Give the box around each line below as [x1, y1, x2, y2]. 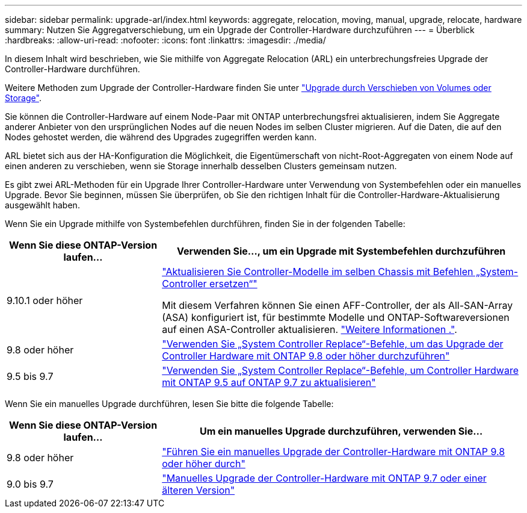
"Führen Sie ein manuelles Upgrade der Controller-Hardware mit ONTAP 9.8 [162, 446, 505, 458]
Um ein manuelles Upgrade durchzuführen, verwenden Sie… [199, 425, 483, 437]
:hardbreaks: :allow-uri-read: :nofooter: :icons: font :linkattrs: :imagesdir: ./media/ [5, 35, 326, 45]
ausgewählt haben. [5, 200, 80, 210]
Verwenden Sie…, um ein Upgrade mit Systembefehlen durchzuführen [177, 245, 506, 257]
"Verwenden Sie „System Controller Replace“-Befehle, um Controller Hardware [162, 364, 519, 376]
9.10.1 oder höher [7, 294, 83, 306]
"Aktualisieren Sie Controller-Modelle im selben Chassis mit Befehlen [162, 266, 473, 278]
